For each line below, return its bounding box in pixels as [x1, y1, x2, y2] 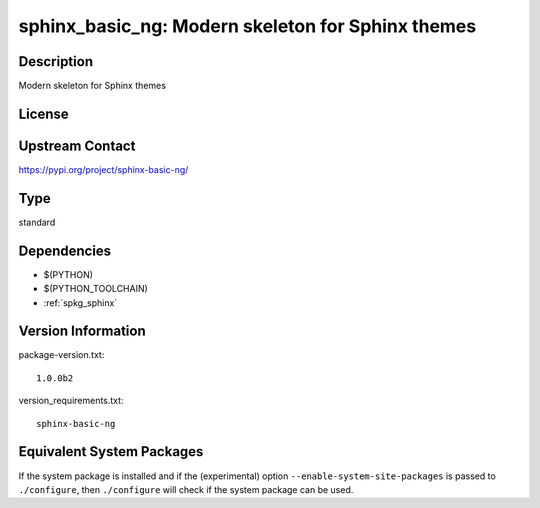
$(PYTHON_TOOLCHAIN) [43, 283, 149, 295]
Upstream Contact [18, 137, 136, 154]
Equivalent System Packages [18, 443, 204, 460]
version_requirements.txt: [18, 395, 124, 407]
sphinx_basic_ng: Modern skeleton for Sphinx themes [18, 15, 477, 37]
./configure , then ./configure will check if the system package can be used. [18, 483, 354, 495]
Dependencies [18, 242, 112, 259]
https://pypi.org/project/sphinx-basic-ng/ [18, 163, 189, 175]
